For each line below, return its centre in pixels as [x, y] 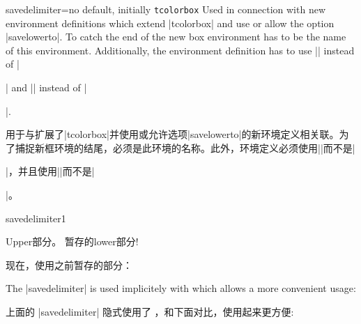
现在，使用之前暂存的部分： [69, 264]
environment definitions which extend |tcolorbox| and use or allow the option [170, 23]
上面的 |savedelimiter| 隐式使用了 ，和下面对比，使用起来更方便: [150, 311]
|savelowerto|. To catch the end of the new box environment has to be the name [176, 37]
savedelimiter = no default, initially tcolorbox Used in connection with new [166, 9]
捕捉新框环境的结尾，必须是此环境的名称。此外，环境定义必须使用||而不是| [185, 147]
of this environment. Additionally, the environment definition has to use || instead [180, 50]
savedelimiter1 [36, 218]
